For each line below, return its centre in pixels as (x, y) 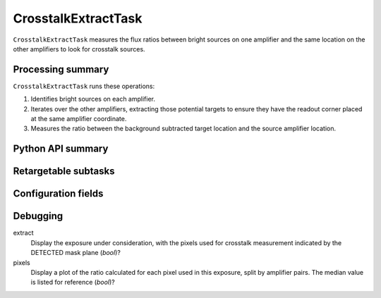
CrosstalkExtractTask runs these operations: (84, 86)
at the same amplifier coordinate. (79, 119)
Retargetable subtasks (64, 172)
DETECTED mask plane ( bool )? (76, 253)
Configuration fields (58, 194)
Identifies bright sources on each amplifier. (93, 99)
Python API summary (61, 149)
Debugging (38, 216)
